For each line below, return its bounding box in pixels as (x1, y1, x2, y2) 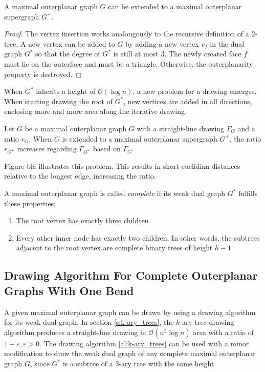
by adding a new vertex (125, 38, 199, 49)
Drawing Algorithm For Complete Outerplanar (4, 267, 258, 283)
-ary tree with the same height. (119, 358, 216, 368)
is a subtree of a (62, 358, 113, 368)
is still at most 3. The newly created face (113, 48, 241, 59)
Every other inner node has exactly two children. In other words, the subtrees (16, 232, 260, 243)
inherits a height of (36, 86, 96, 96)
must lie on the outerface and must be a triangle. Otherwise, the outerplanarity (4, 58, 253, 69)
